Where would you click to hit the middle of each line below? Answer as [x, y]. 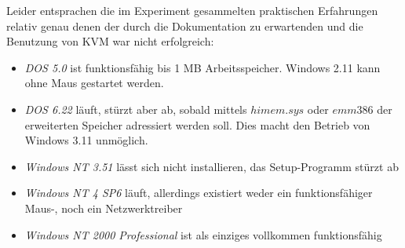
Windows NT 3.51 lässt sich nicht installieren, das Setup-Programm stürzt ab [212, 166]
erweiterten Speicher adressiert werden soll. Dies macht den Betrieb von [197, 124]
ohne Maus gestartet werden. [94, 83]
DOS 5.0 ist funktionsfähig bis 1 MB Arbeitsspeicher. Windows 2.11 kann [202, 67]
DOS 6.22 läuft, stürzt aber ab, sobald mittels [136, 109]
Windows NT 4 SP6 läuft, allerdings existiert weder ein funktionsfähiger [199, 193]
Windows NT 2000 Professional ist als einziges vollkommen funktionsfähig [203, 234]
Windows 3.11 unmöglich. [86, 140]
